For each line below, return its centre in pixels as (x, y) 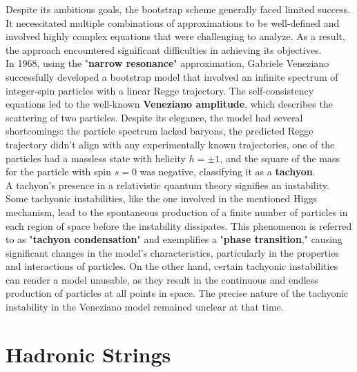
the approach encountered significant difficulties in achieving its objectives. (164, 49)
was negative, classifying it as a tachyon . (228, 172)
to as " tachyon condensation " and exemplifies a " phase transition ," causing (174, 239)
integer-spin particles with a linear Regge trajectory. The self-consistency (160, 90)
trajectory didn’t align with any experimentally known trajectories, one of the (170, 144)
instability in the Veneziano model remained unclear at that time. (145, 307)
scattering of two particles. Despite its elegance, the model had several (154, 117)
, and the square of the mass (280, 158)
